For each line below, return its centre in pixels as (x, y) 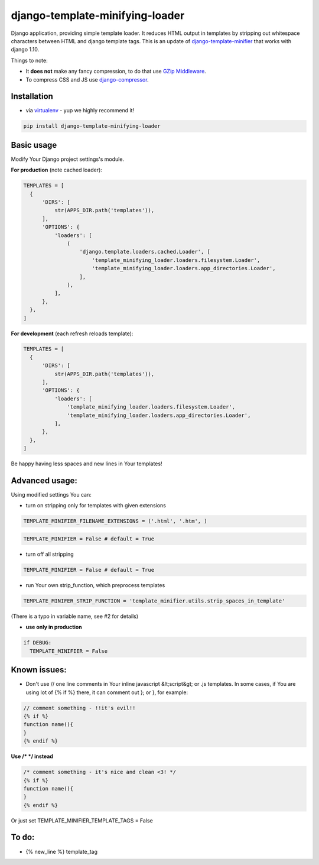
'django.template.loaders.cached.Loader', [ (145, 252)
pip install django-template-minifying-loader (92, 126)
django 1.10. (25, 50)
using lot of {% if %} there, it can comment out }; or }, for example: (107, 692)
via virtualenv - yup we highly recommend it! (80, 111)
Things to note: (29, 60)
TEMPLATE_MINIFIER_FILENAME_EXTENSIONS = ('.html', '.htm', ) (115, 521)
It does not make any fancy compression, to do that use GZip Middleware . (116, 72)
